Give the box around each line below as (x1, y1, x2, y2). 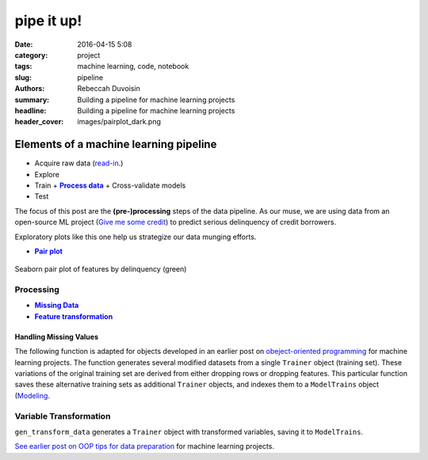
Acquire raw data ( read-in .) (34, 158, 124, 168)
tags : (14, 62, 32, 71)
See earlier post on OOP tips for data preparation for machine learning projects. (14, 442, 275, 451)
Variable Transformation (14, 410, 111, 421)
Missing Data (34, 301, 79, 310)
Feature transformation (34, 311, 113, 321)
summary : (14, 95, 50, 105)
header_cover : (14, 117, 64, 127)
